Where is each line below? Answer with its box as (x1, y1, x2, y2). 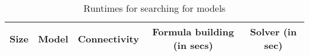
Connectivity (77, 31, 139, 45)
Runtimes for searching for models (83, 1, 226, 15)
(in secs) (173, 38, 213, 52)
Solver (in (250, 25, 297, 38)
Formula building (152, 25, 234, 38)
